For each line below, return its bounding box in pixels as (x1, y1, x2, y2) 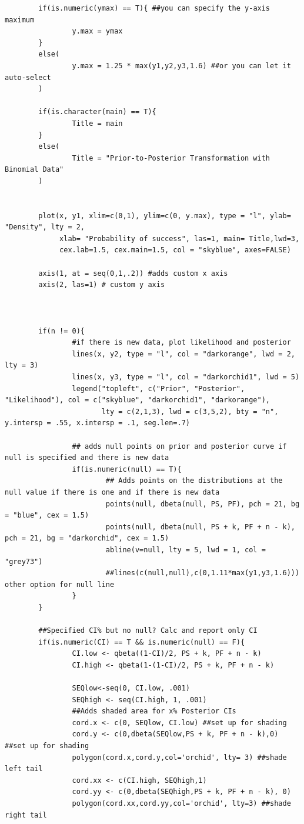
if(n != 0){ (38, 326, 85, 335)
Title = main (72, 119, 123, 128)
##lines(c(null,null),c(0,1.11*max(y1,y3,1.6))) (105, 569, 300, 578)
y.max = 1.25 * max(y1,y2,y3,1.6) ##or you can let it (72, 61, 291, 70)
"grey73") (5, 557, 43, 566)
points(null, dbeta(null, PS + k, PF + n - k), (105, 522, 295, 531)
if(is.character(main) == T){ (38, 108, 156, 116)
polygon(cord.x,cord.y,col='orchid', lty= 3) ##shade (72, 753, 287, 762)
